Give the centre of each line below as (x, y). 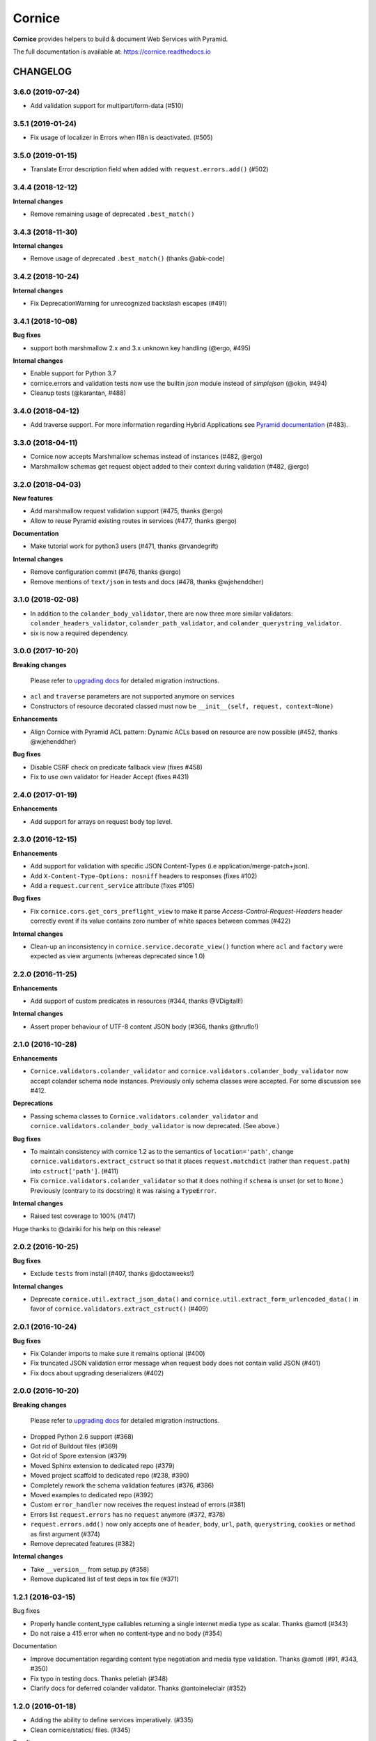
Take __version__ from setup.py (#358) (90, 1569)
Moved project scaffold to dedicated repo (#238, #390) (110, 1476)
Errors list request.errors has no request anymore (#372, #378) (128, 1514)
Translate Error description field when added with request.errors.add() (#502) (149, 169)
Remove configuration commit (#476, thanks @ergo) (105, 572)
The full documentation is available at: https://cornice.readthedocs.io (112, 52)
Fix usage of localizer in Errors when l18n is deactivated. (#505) (122, 138)
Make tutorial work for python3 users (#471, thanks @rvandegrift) (124, 546)
